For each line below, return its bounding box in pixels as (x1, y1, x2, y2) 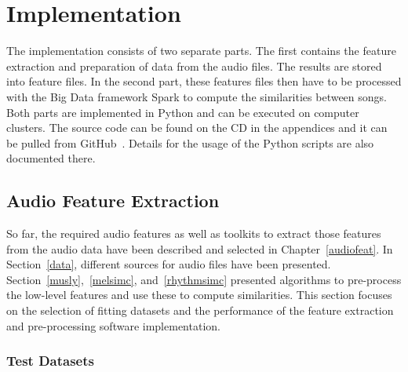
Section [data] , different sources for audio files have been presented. (6, 256, 331, 272)
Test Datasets (6, 351, 94, 370)
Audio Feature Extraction (6, 188, 220, 213)
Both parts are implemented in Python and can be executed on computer (6, 104, 359, 120)
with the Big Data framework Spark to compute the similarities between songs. (6, 88, 387, 104)
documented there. (6, 150, 96, 166)
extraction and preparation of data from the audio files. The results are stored (6, 57, 382, 74)
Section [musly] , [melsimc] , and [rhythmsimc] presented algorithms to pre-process (6, 271, 402, 287)
